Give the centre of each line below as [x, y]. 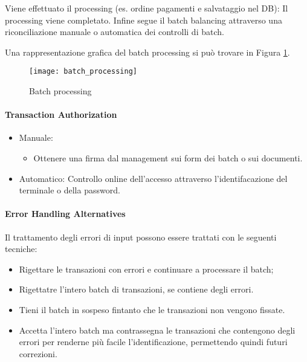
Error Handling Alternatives [65, 214]
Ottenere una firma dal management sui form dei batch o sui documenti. [168, 158]
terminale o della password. [69, 190]
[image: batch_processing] [83, 72]
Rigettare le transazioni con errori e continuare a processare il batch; [146, 269]
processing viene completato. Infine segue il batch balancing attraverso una [144, 20]
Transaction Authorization [61, 115]
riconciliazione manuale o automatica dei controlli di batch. [115, 32]
